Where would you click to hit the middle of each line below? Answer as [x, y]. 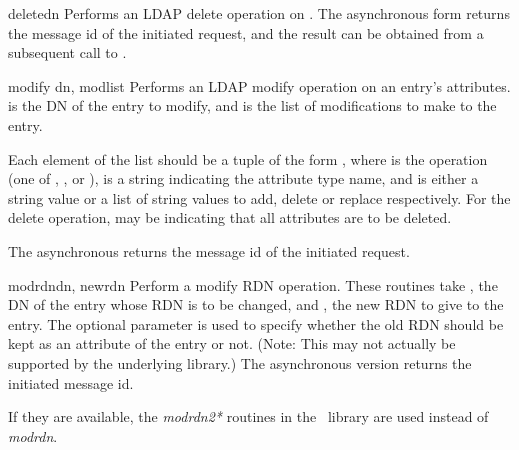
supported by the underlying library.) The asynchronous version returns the [240, 362]
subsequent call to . [67, 52]
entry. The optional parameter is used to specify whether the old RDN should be [256, 323]
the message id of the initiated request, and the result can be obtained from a [246, 32]
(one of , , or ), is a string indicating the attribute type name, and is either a [243, 178]
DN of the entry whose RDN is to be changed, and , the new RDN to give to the [256, 304]
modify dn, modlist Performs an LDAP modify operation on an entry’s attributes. [259, 85]
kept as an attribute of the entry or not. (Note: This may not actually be [232, 343]
